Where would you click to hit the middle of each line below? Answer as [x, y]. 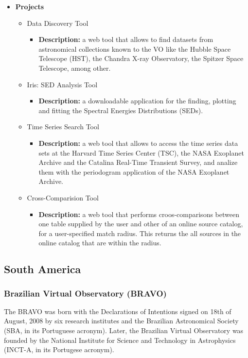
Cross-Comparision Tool [63, 197]
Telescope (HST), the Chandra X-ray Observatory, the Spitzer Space [141, 58]
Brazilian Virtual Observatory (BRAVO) [85, 293]
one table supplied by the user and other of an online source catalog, [141, 224]
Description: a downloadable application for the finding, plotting [137, 101]
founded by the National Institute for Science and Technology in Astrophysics [120, 340]
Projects [29, 6]
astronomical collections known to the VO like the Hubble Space [135, 49]
